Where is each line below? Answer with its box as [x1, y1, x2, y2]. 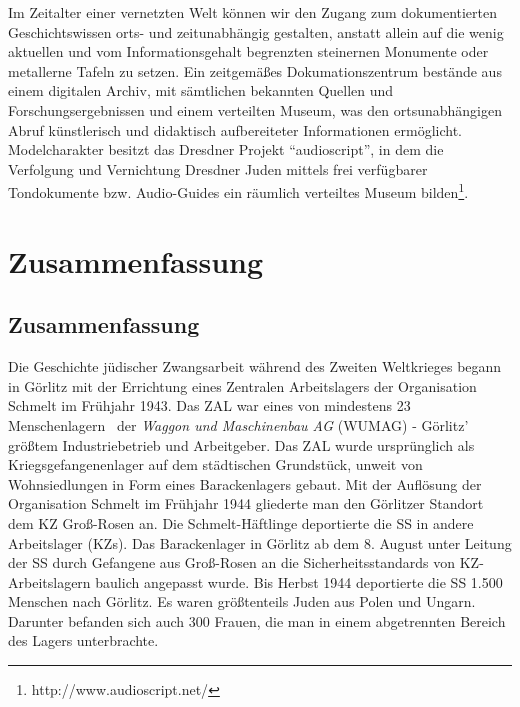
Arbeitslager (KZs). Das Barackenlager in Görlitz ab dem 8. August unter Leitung [8, 532, 512, 553]
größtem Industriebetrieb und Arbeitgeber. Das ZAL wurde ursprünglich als [8, 434, 475, 455]
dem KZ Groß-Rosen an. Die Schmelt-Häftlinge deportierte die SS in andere [8, 512, 474, 533]
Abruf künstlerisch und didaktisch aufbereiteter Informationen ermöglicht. [8, 119, 462, 140]
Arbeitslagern [8, 571, 91, 592]
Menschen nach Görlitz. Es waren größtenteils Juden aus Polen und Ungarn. [8, 591, 476, 612]
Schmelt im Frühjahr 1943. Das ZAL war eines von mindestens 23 [8, 395, 411, 416]
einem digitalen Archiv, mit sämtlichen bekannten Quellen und [8, 80, 394, 101]
